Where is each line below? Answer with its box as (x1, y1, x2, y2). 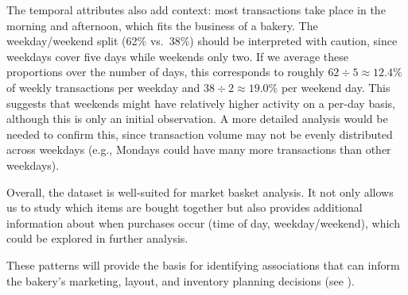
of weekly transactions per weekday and (6, 79, 200, 95)
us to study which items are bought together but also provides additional (6, 199, 363, 216)
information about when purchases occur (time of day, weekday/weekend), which (6, 214, 400, 231)
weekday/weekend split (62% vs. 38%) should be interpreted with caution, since (6, 33, 398, 49)
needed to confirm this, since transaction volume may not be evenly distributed (6, 125, 393, 142)
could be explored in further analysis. (6, 230, 188, 247)
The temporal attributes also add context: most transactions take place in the (6, 2, 386, 17)
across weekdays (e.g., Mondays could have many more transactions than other (6, 141, 391, 158)
